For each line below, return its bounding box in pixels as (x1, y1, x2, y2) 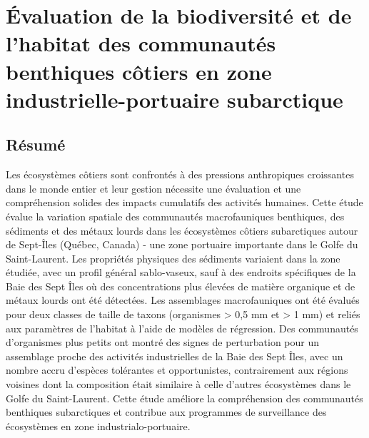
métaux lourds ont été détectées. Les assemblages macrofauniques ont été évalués (6, 292, 360, 307)
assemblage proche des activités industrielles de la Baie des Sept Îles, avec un (6, 348, 343, 363)
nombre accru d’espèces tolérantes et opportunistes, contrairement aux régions (6, 362, 348, 377)
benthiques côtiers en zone (6, 56, 272, 86)
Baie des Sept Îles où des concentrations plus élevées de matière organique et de (6, 278, 355, 293)
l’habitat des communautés (6, 29, 276, 58)
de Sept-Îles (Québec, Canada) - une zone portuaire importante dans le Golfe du (6, 237, 358, 252)
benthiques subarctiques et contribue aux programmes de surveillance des (6, 404, 327, 419)
